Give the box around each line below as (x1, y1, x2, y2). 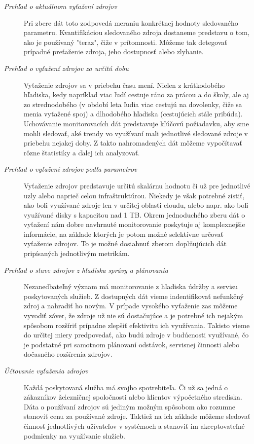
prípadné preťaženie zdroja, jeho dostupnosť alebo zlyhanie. (24, 46, 204, 57)
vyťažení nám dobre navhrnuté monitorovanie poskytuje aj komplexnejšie (24, 219, 245, 229)
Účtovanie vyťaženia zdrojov (4, 366, 88, 375)
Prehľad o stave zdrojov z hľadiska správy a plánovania (4, 264, 168, 275)
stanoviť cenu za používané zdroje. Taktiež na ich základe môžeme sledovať (24, 411, 251, 421)
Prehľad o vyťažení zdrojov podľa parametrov (4, 164, 137, 174)
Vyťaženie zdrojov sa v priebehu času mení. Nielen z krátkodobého (24, 79, 225, 90)
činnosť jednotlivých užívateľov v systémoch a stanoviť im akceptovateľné (24, 420, 245, 431)
